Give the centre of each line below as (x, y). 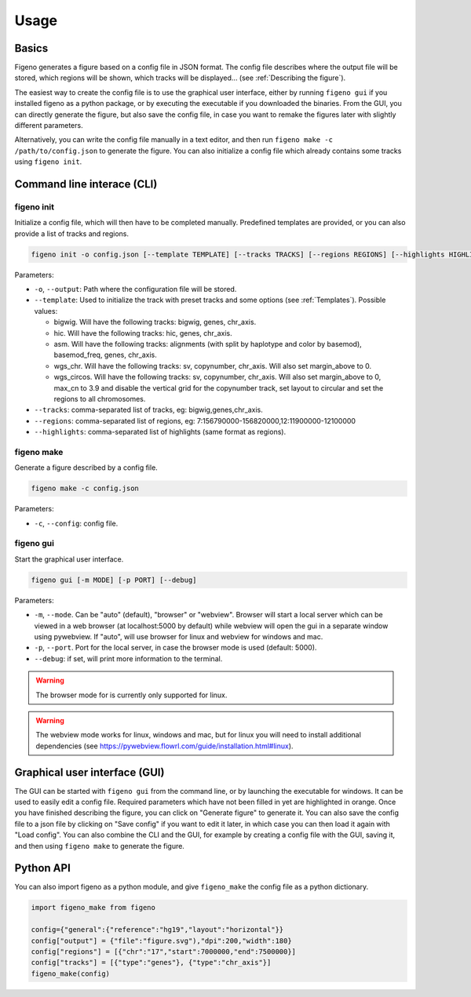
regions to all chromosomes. (100, 399)
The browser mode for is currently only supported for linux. (131, 695)
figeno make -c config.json (85, 489)
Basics (31, 48)
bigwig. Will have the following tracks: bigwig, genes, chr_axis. (155, 322)
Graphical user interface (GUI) (89, 772)
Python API (42, 868)
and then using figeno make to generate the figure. (99, 846)
